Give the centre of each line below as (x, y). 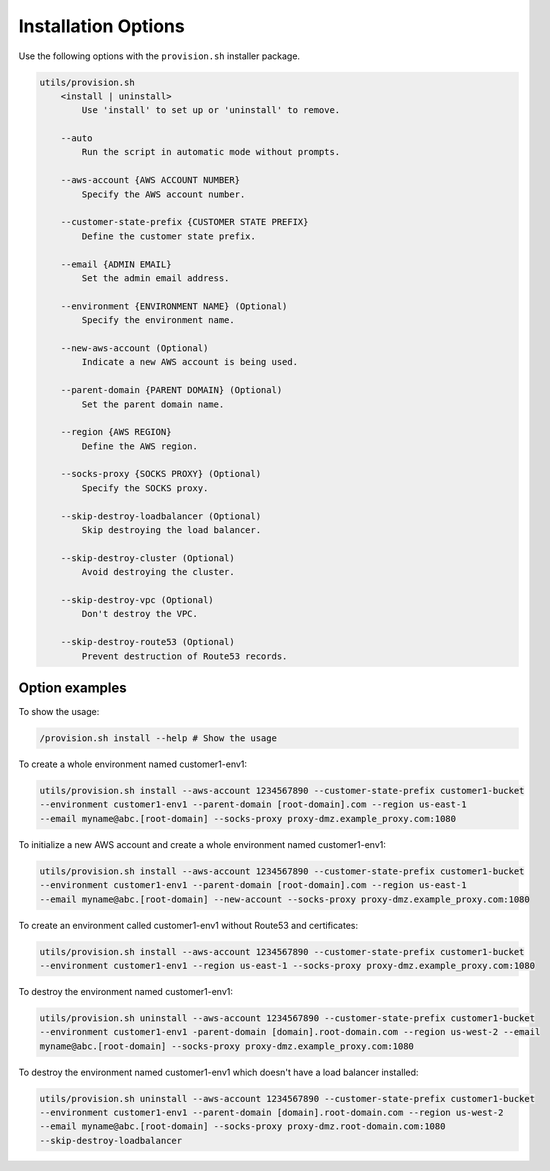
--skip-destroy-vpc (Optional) (137, 599)
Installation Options (101, 26)
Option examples (72, 687)
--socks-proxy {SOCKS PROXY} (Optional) (161, 474)
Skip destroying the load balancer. (171, 530)
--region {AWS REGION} (116, 432)
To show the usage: (59, 712)
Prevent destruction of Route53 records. (184, 656)
